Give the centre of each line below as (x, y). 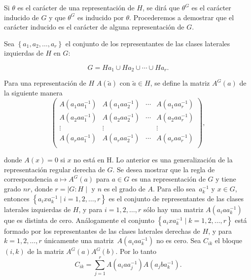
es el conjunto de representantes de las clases (176, 198)
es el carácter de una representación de (76, 7)
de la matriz (46, 251)
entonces (17, 198)
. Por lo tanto (136, 251)
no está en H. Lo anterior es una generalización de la (153, 160)
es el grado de (125, 189)
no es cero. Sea (179, 240)
